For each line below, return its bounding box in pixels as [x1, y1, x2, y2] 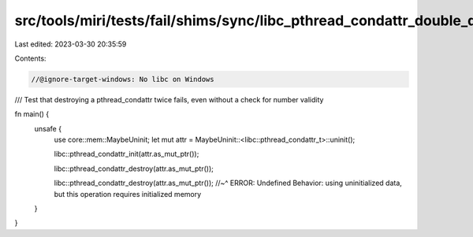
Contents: [14, 54, 47, 63]
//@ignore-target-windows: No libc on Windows [31, 75, 214, 83]
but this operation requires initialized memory [54, 189, 202, 198]
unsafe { [34, 124, 62, 133]
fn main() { [14, 109, 50, 119]
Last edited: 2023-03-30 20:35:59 [14, 39, 127, 49]
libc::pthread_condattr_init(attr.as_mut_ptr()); [54, 150, 199, 159]
